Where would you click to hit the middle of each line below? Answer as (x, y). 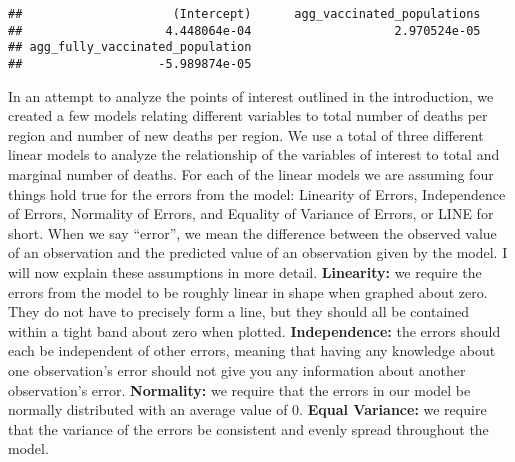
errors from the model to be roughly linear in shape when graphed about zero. (248, 291)
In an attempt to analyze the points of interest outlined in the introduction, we (251, 95)
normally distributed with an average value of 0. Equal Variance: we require (247, 409)
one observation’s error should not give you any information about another (237, 369)
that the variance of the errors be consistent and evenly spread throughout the (248, 428)
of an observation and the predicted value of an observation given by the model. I (258, 252)
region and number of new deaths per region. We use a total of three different (246, 134)
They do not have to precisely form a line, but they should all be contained (239, 311)
